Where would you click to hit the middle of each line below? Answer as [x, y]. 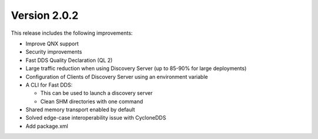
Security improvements [54, 52]
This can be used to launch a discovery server [97, 93]
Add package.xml [47, 126]
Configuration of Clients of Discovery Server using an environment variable [117, 77]
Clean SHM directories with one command [92, 101]
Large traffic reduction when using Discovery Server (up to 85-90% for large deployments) [136, 68]
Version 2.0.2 [45, 15]
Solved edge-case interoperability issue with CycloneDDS [96, 118]
